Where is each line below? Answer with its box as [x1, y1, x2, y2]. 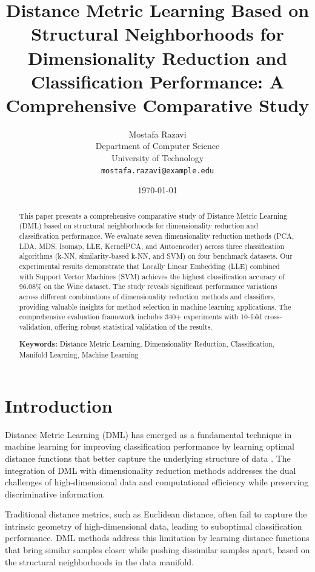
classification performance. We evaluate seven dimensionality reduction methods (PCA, [19, 231, 294, 241]
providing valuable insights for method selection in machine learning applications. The [19, 301, 291, 311]
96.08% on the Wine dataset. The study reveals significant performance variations [19, 281, 277, 291]
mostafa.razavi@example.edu [101, 166, 214, 175]
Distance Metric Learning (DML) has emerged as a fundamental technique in [5, 428, 292, 441]
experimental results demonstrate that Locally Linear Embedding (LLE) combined [19, 261, 280, 271]
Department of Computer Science [95, 139, 220, 152]
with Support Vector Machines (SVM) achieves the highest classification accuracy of [19, 271, 285, 281]
